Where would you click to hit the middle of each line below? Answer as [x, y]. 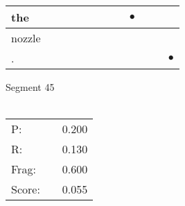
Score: [26, 189]
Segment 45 [30, 87]
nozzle [26, 38]
